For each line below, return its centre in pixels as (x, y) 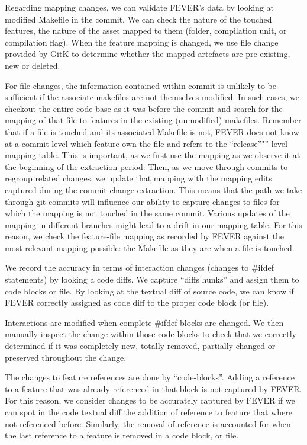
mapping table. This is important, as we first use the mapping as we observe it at (153, 155)
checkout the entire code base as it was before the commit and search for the (144, 108)
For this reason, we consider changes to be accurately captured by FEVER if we (150, 400)
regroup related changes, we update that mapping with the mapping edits (138, 178)
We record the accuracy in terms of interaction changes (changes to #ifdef (139, 268)
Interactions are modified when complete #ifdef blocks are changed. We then (144, 322)
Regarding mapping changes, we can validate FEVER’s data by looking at (140, 7)
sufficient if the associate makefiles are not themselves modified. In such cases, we (152, 97)
